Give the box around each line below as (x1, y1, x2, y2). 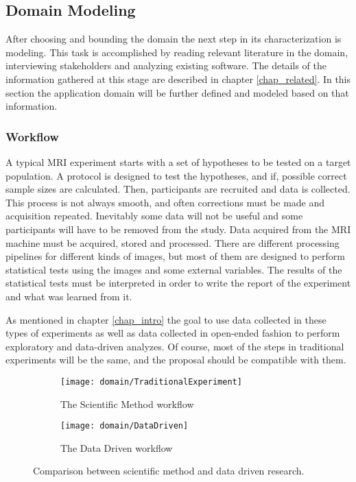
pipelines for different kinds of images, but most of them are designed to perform (5, 249, 345, 263)
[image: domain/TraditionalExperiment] (60, 376, 242, 387)
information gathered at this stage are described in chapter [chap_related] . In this (5, 71, 351, 86)
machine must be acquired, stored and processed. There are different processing (5, 235, 340, 250)
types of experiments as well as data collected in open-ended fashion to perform (5, 326, 340, 340)
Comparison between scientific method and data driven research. (33, 463, 305, 478)
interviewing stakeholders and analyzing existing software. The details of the (5, 58, 327, 73)
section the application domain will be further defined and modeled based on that (5, 85, 349, 99)
